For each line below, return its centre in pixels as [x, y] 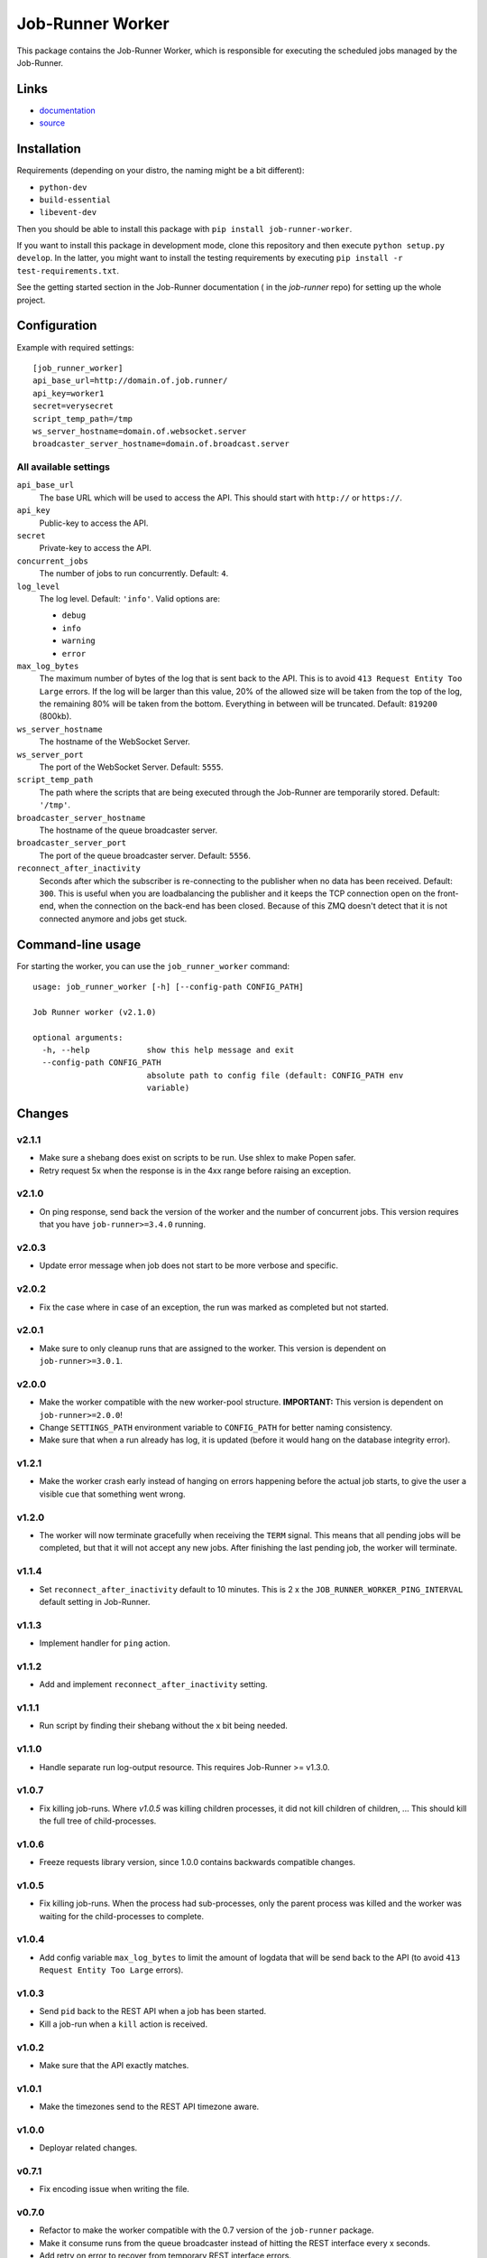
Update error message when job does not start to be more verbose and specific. [188, 1265]
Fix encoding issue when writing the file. [114, 2189]
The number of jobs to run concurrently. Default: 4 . [134, 574]
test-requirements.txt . [68, 270]
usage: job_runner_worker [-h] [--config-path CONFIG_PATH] [168, 987]
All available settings [63, 467]
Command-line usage [79, 944]
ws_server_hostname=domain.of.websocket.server [140, 431]
